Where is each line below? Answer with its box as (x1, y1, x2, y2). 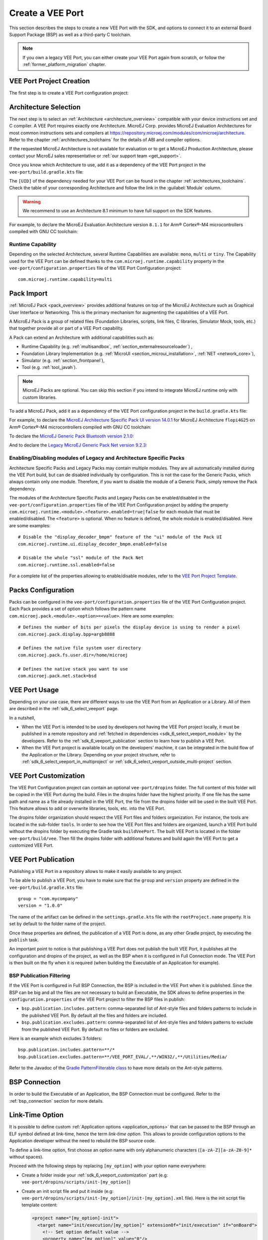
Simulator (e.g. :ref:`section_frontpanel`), (21, 357, 105, 363)
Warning (22, 198, 41, 204)
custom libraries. (22, 394, 57, 400)
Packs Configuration (9, 586, 74, 594)
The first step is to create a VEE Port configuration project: (9, 90, 129, 96)
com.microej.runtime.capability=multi (18, 277, 113, 282)
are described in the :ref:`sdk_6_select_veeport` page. (9, 706, 119, 712)
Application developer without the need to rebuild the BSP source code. (9, 1138, 156, 1144)
